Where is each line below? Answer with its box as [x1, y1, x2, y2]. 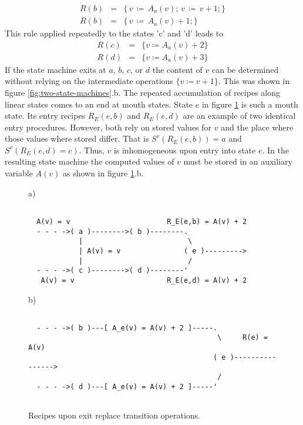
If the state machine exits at [5, 63, 106, 75]
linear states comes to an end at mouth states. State [5, 98, 193, 110]
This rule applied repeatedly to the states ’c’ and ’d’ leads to [5, 27, 224, 39]
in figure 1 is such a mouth [201, 98, 298, 110]
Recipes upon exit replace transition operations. [28, 409, 201, 421]
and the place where [221, 121, 294, 133]
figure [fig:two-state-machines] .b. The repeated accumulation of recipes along [5, 86, 280, 98]
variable [5, 167, 33, 179]
